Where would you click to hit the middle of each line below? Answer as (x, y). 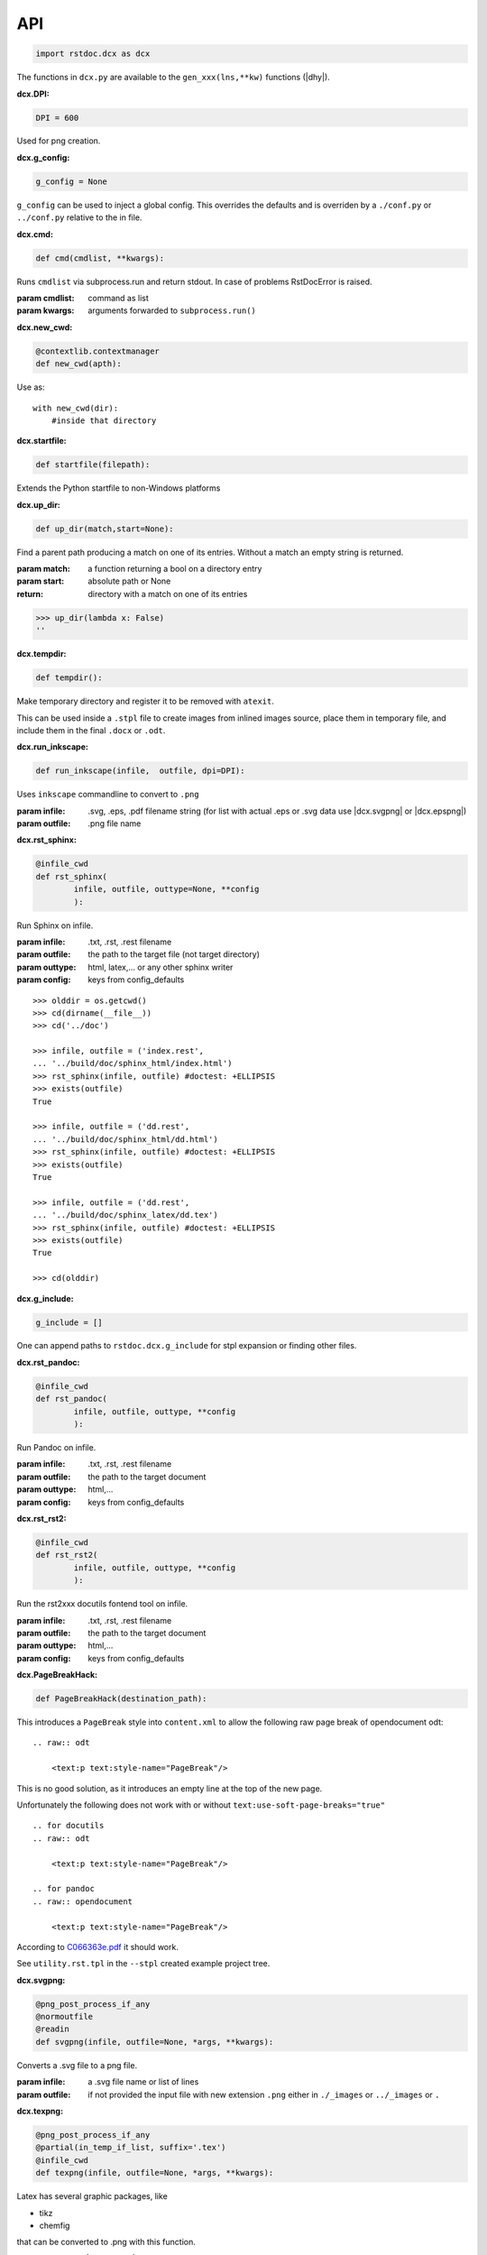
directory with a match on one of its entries (168, 594)
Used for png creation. (59, 141)
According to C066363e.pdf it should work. (98, 1947)
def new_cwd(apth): (78, 364)
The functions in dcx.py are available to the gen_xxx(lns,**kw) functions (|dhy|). (174, 78)
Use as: (31, 387)
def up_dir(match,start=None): (105, 529)
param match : (44, 569)
